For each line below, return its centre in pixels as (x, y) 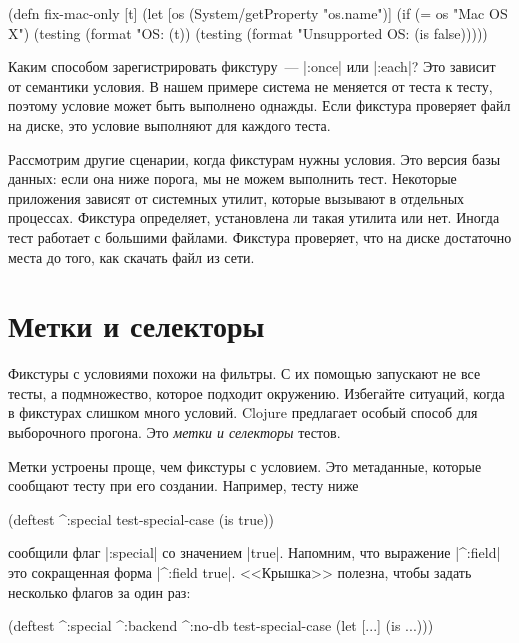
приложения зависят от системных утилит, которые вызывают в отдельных (236, 197)
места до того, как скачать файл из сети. (131, 256)
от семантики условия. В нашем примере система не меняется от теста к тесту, (250, 85)
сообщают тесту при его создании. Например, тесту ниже (183, 485)
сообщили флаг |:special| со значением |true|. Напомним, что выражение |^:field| (254, 552)
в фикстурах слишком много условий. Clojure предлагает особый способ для (243, 412)
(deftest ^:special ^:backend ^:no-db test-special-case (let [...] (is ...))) (221, 625)
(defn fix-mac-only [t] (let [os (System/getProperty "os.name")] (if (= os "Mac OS (258, 13)
